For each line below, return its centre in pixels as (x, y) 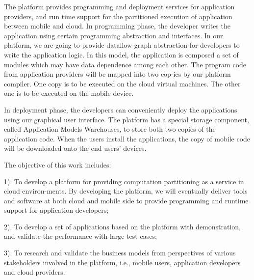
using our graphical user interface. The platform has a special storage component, (127, 119)
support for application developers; (56, 210)
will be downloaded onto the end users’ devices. (75, 148)
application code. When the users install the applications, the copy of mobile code (127, 138)
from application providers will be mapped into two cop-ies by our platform (117, 74)
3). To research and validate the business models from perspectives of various (120, 253)
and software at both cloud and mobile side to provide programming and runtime (126, 200)
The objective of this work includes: (58, 164)
